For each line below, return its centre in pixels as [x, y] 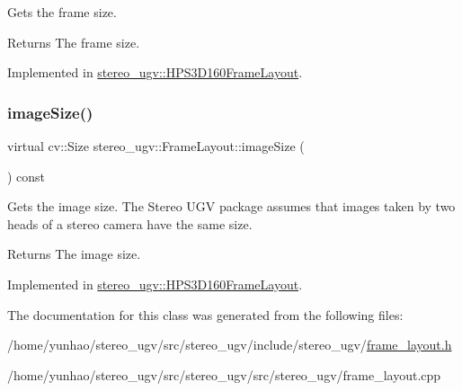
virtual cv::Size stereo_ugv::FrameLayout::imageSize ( [156, 146]
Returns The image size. [74, 254]
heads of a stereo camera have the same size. [130, 223]
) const [27, 176]
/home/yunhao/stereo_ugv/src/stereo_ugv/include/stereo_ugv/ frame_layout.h [230, 345]
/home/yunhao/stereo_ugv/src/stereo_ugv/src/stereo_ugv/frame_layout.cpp [224, 374]
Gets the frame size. [62, 12]
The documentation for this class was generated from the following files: [205, 314]
